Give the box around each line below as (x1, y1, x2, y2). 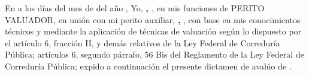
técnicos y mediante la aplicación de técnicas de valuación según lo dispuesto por (5, 25, 302, 37)
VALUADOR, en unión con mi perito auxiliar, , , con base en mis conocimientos (5, 13, 301, 26)
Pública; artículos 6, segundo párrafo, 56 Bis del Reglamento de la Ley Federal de (5, 48, 304, 61)
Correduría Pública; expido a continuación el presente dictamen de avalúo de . (5, 59, 292, 72)
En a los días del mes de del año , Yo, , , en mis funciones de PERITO (5, 2, 265, 14)
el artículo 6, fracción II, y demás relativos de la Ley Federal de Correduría (5, 36, 280, 49)
